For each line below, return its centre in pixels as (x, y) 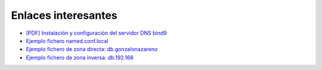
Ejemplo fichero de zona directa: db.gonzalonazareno (92, 49)
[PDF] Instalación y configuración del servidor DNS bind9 (96, 33)
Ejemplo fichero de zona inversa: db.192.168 (80, 57)
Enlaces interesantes (64, 15)
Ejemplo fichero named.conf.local (67, 41)
